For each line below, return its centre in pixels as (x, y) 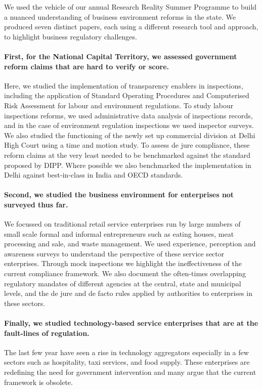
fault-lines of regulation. (47, 333)
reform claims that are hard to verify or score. (87, 66)
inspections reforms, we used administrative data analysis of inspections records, (128, 115)
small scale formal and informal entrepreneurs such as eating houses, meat (119, 233)
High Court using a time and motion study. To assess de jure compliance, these (127, 145)
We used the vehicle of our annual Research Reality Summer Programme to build (130, 7)
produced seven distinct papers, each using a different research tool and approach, (131, 27)
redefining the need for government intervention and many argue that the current (130, 372)
